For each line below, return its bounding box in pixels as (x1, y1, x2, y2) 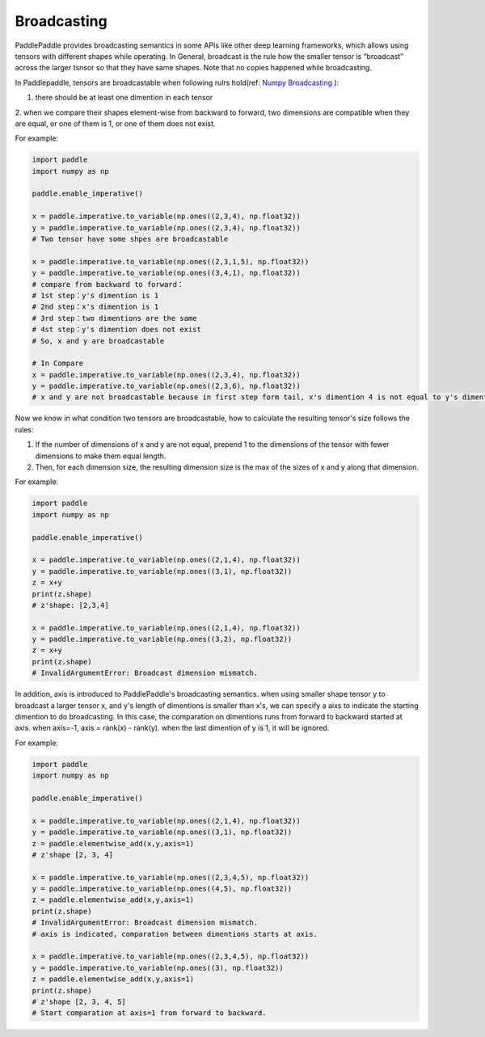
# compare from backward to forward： (32, 280, 185, 289)
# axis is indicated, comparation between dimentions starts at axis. (32, 930, 318, 938)
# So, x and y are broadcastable (32, 336, 165, 345)
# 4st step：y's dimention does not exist (32, 325, 201, 335)
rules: (15, 424, 34, 434)
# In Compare (32, 359, 84, 368)
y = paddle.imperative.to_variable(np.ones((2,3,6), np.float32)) (32, 381, 301, 391)
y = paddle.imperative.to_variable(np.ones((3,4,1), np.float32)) (32, 268, 301, 278)
